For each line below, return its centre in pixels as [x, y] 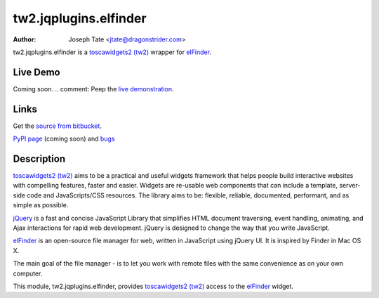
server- [350, 186]
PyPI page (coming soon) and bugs [64, 139]
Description [39, 158]
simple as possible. [41, 205]
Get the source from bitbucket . [57, 126]
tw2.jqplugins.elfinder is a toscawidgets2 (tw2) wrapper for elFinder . [112, 52]
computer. [28, 273]
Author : [25, 39]
